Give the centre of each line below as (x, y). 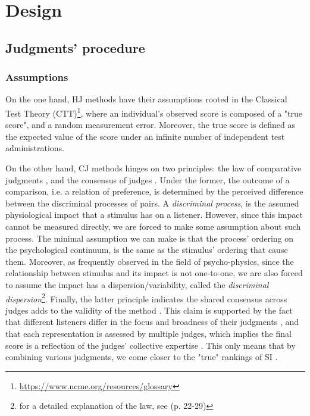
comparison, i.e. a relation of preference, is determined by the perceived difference (154, 191)
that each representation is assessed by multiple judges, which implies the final (148, 333)
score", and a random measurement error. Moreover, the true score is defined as (151, 125)
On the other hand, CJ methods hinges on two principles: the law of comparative (154, 168)
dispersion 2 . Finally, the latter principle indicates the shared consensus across (146, 298)
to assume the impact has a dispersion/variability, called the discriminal (137, 284)
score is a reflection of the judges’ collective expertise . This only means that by (151, 345)
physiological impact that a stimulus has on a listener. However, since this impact (154, 215)
